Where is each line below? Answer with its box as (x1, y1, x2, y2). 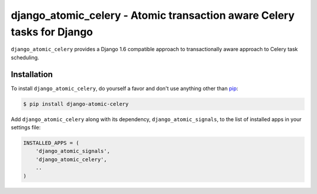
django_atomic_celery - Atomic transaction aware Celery (11, 9, 295, 22)
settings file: (11, 124, 41, 131)
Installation (11, 69, 53, 79)
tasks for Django (11, 25, 93, 38)
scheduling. (11, 53, 39, 61)
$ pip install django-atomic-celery (23, 101, 129, 107)
